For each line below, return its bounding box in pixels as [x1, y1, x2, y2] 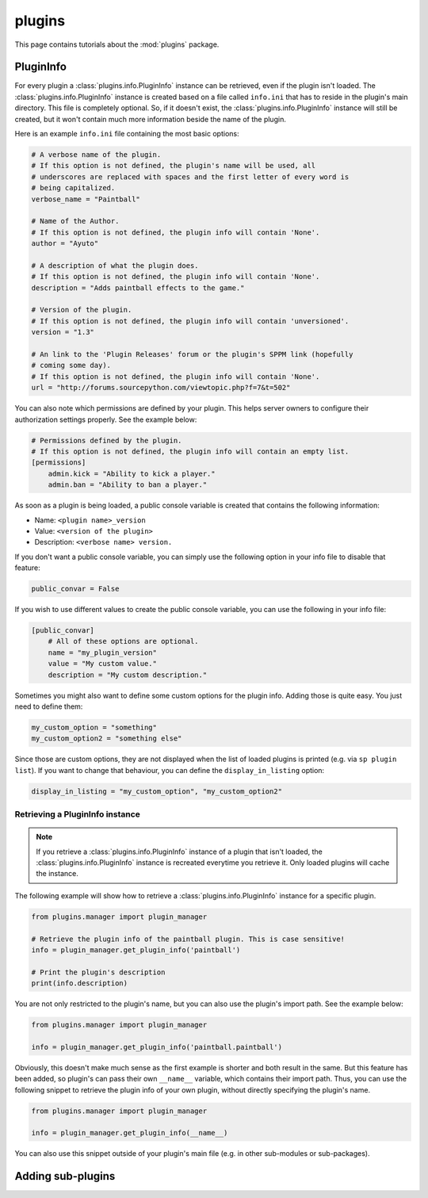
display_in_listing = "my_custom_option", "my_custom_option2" [31, 787, 283, 796]
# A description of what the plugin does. [31, 261, 199, 270]
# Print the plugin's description [31, 967, 166, 977]
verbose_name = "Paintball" [31, 194, 140, 204]
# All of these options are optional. [48, 637, 199, 646]
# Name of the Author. [31, 216, 120, 226]
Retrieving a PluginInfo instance [14, 809, 140, 820]
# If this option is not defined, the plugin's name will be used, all [31, 161, 316, 170]
